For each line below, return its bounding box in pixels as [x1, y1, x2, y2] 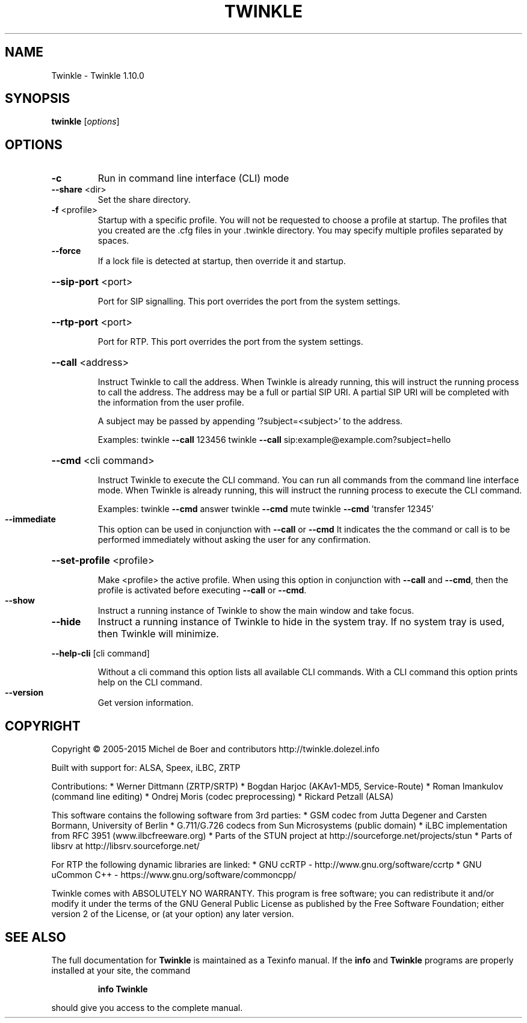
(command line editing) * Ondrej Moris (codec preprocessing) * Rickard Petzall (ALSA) [51, 791, 394, 802]
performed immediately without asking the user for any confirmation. [97, 534, 371, 545]
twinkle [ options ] [51, 116, 120, 127]
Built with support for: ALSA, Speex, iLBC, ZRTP [51, 762, 241, 773]
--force [51, 246, 81, 256]
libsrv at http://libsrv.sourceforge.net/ [51, 841, 200, 851]
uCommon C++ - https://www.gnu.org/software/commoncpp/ [51, 870, 297, 880]
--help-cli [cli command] [51, 648, 150, 659]
